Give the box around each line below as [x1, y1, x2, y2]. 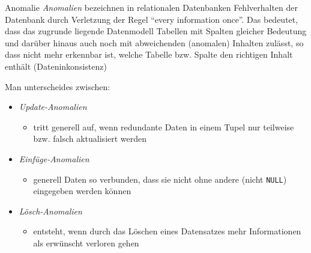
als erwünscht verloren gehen [33, 236, 139, 249]
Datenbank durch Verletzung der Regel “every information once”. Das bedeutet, [5, 13, 298, 25]
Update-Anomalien [19, 100, 87, 113]
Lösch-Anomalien [19, 204, 82, 217]
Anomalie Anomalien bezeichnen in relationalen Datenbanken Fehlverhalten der [5, 1, 298, 13]
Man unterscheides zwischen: [5, 80, 110, 93]
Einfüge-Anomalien [19, 152, 89, 165]
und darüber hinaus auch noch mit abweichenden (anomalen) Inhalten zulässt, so [5, 36, 304, 49]
